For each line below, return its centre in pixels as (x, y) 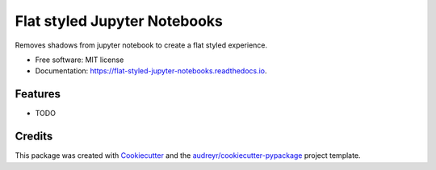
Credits (34, 137)
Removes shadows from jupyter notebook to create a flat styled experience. (141, 45)
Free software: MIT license (80, 60)
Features (38, 94)
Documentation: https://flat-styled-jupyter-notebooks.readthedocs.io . (151, 71)
